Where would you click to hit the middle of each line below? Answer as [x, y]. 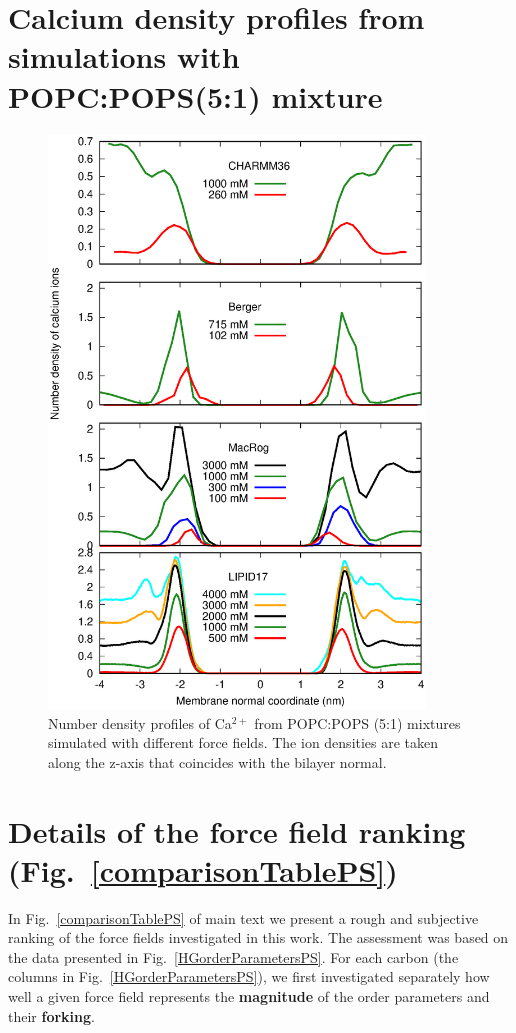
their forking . [51, 1015]
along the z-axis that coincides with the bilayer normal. [217, 761]
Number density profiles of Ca [140, 722]
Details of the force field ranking [237, 830]
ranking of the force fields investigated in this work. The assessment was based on [258, 937]
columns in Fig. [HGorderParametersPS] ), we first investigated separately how [249, 976]
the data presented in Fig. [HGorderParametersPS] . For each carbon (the [233, 956]
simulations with [124, 56]
